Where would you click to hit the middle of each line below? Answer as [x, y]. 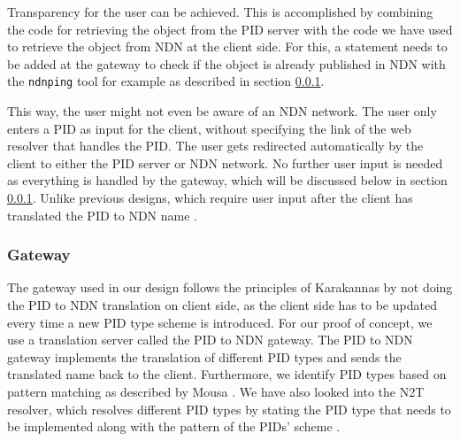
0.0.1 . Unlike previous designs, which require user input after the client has [210, 197]
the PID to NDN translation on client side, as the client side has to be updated [222, 305]
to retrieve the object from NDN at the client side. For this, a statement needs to [227, 46]
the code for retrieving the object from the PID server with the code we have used [230, 29]
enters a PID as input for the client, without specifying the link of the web [209, 128]
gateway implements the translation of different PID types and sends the [204, 356]
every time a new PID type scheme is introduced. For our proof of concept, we [220, 322]
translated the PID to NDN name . [102, 215]
